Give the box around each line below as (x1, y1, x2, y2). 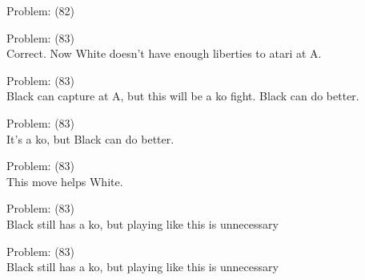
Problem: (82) (6, 2, 75, 18)
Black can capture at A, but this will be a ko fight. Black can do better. (6, 87, 359, 104)
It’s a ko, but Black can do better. (6, 130, 174, 147)
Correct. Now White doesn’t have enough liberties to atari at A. (6, 45, 322, 62)
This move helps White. (6, 172, 123, 189)
